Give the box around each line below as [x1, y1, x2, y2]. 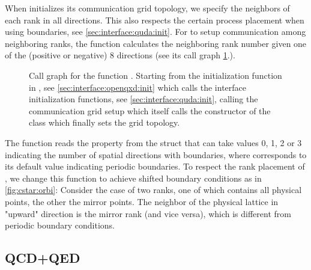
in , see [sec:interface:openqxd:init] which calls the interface [29, 81, 246, 93]
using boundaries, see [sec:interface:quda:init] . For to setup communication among [5, 25, 306, 38]
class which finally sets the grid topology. [29, 116, 180, 129]
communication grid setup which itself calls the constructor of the [29, 104, 271, 117]
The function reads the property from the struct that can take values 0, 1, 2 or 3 [5, 136, 302, 149]
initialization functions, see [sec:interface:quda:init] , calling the [29, 93, 258, 105]
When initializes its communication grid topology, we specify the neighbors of [5, 2, 290, 14]
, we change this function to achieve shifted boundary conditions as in [5, 171, 262, 184]
